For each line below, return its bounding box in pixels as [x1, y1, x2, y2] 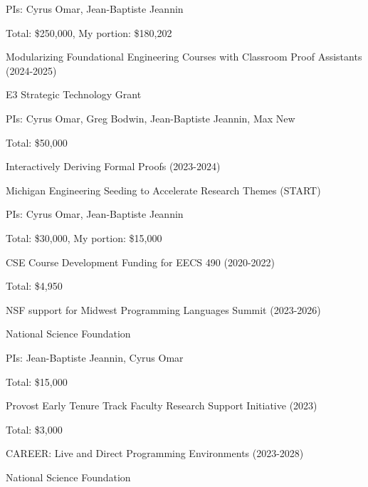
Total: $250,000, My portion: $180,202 [6, 25, 172, 40]
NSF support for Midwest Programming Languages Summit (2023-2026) [6, 302, 321, 317]
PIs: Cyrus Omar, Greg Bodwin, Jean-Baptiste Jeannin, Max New [6, 110, 295, 125]
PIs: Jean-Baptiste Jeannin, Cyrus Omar [6, 350, 184, 365]
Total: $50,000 [6, 135, 68, 150]
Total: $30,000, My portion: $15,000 [6, 230, 162, 245]
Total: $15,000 [6, 374, 68, 389]
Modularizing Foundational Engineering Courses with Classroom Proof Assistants [6, 49, 362, 64]
